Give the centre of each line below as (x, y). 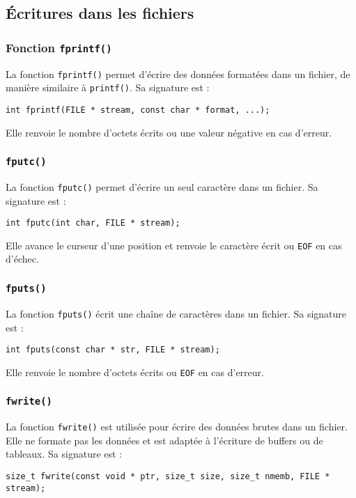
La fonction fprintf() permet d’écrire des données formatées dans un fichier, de (178, 73)
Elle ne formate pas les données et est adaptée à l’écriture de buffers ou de (164, 440)
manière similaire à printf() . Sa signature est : (108, 87)
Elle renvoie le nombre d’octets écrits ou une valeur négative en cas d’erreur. (169, 132)
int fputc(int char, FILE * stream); (93, 223)
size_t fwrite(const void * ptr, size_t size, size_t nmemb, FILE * (168, 477)
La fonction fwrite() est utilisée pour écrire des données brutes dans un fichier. (177, 427)
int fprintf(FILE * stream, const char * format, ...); (138, 110)
